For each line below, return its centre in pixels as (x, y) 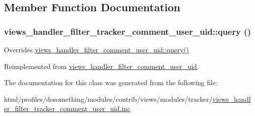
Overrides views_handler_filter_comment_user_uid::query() (97, 49)
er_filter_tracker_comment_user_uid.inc (67, 108)
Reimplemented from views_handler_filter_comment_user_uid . (101, 66)
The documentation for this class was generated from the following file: (111, 82)
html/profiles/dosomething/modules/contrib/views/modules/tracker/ (108, 99)
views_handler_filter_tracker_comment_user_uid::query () (127, 31)
